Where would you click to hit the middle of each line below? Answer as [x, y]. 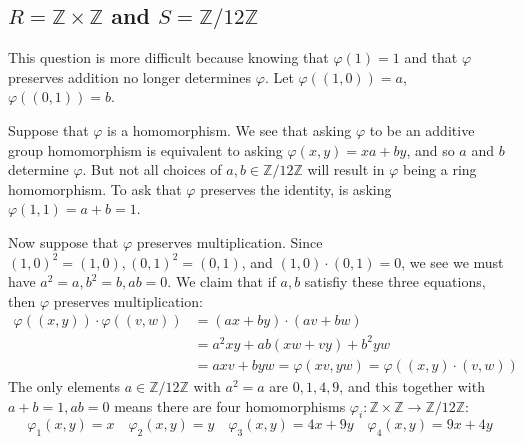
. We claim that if [221, 281]
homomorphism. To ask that [95, 188]
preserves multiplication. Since [229, 241]
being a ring [440, 169]
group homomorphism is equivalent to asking [145, 149]
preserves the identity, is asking [296, 188]
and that [431, 57]
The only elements [64, 385]
